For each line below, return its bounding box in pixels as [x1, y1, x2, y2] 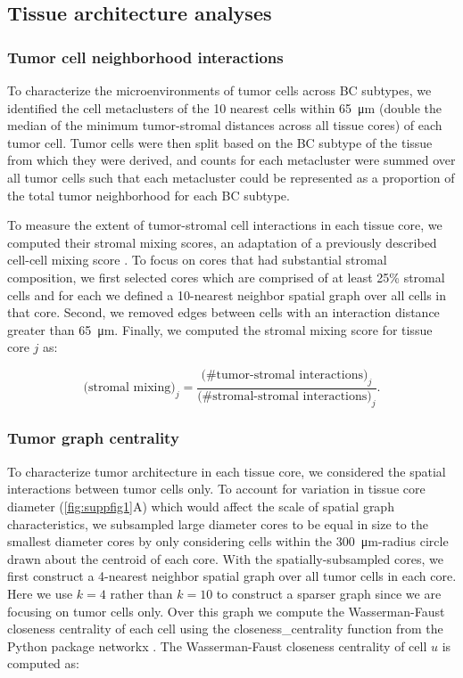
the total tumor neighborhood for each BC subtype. [7, 185, 290, 204]
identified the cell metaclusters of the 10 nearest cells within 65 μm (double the [7, 98, 442, 117]
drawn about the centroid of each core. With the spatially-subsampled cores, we [7, 549, 443, 568]
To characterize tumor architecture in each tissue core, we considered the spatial [7, 462, 446, 480]
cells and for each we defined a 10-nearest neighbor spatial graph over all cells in [7, 285, 447, 304]
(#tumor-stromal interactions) [201, 368, 368, 381]
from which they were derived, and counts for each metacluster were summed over [7, 151, 456, 169]
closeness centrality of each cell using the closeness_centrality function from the [7, 619, 443, 638]
